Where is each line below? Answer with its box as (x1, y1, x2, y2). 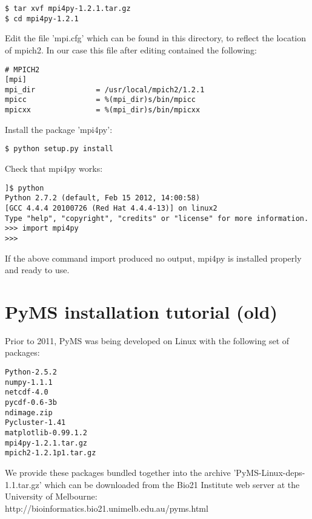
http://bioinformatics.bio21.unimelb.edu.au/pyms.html (5, 501, 208, 514)
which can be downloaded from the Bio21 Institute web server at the (44, 478, 300, 490)
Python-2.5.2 (5, 368, 57, 377)
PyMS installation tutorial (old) (5, 299, 278, 324)
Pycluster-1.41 (5, 418, 66, 427)
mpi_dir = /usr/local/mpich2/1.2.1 (5, 85, 205, 94)
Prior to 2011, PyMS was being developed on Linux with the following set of (5, 334, 290, 347)
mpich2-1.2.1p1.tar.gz (5, 449, 96, 458)
